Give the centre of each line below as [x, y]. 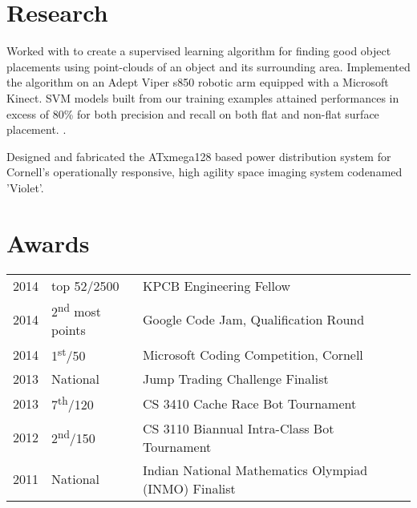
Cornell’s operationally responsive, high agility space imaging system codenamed [204, 172]
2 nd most [77, 310]
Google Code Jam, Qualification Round [253, 319]
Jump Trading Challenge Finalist [235, 379]
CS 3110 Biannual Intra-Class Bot [238, 428]
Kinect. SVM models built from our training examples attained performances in [203, 97]
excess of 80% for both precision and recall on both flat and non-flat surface [193, 113]
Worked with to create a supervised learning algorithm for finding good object [199, 51]
